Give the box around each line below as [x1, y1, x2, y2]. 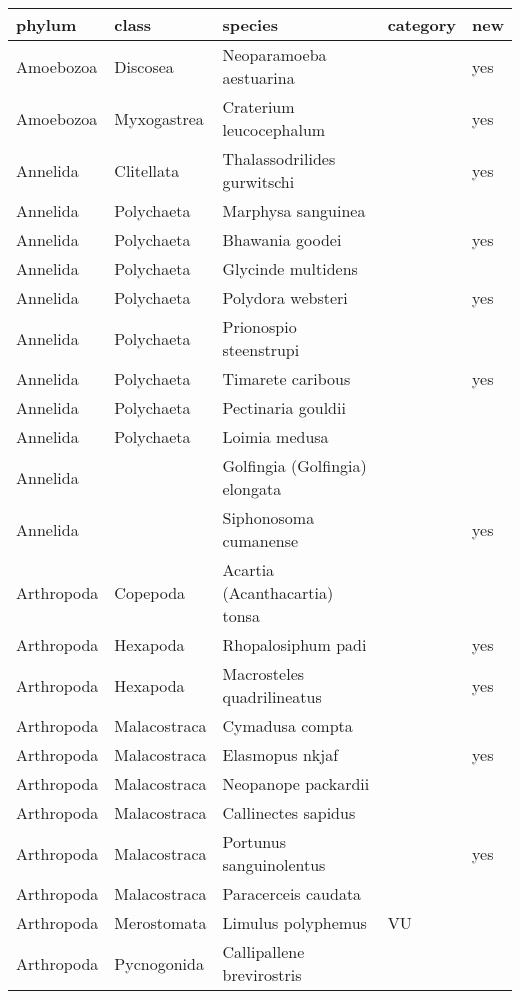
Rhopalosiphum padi [222, 633, 367, 656]
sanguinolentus [222, 853, 326, 876]
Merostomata [114, 911, 207, 934]
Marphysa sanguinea [222, 199, 366, 222]
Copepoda [114, 581, 186, 604]
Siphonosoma [222, 506, 315, 529]
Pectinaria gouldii [222, 396, 346, 419]
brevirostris [222, 963, 302, 986]
